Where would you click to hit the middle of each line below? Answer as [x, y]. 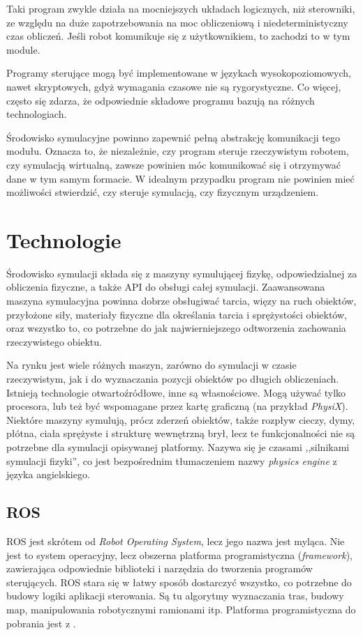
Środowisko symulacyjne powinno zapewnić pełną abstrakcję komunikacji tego [173, 137]
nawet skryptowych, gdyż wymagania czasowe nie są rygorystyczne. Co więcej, [174, 86]
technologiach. [37, 114]
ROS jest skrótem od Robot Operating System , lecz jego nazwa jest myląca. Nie [176, 541]
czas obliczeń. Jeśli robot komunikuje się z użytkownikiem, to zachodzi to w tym [178, 36]
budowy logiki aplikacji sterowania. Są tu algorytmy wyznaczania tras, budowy [175, 596]
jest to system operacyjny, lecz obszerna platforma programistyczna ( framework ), [179, 554]
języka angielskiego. [48, 474]
